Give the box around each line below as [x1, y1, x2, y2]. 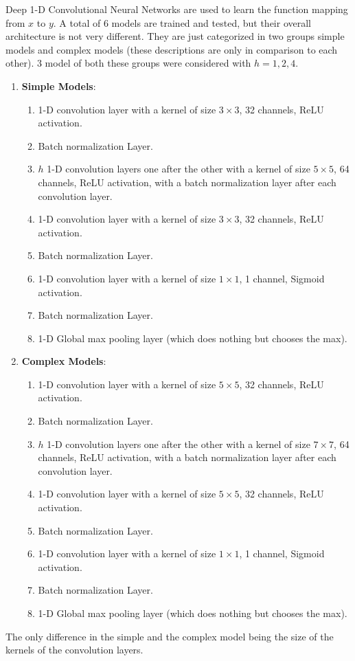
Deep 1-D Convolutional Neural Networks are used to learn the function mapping [5, 2, 348, 16]
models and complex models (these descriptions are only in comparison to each [5, 42, 338, 56]
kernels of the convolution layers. [5, 642, 144, 657]
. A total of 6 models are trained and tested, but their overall [53, 15, 311, 30]
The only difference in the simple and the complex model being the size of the [5, 629, 334, 643]
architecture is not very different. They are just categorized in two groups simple [5, 29, 345, 43]
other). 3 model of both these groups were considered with [5, 56, 251, 70]
